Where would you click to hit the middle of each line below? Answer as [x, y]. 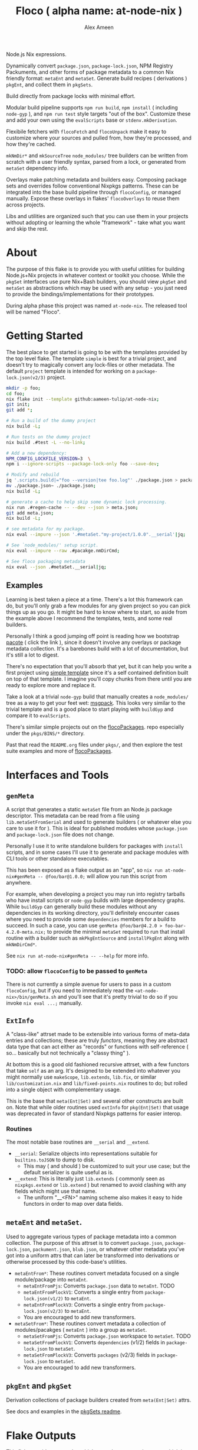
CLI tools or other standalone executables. [57, 859]
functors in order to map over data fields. [73, 1203]
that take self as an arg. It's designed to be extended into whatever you [93, 1071]
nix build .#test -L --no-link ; [46, 442]
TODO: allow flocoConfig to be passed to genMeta [77, 971]
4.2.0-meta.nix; [26, 933]
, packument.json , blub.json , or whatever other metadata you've [107, 1249]
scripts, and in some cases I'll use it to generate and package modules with [98, 852]
